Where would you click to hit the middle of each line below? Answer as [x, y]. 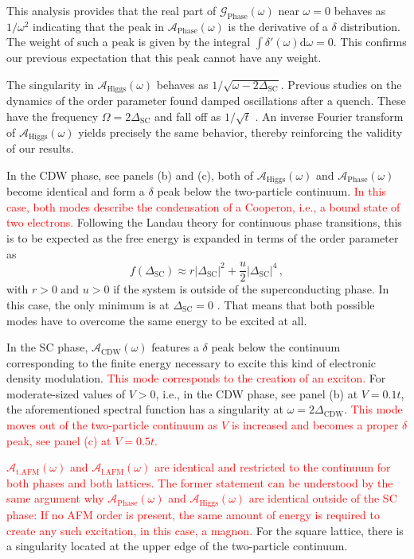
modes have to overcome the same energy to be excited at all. [157, 320]
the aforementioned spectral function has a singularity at [145, 409]
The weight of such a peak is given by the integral [129, 42]
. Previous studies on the [341, 84]
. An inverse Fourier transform [329, 116]
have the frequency [53, 116]
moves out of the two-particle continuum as [112, 425]
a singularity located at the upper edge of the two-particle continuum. [177, 546]
